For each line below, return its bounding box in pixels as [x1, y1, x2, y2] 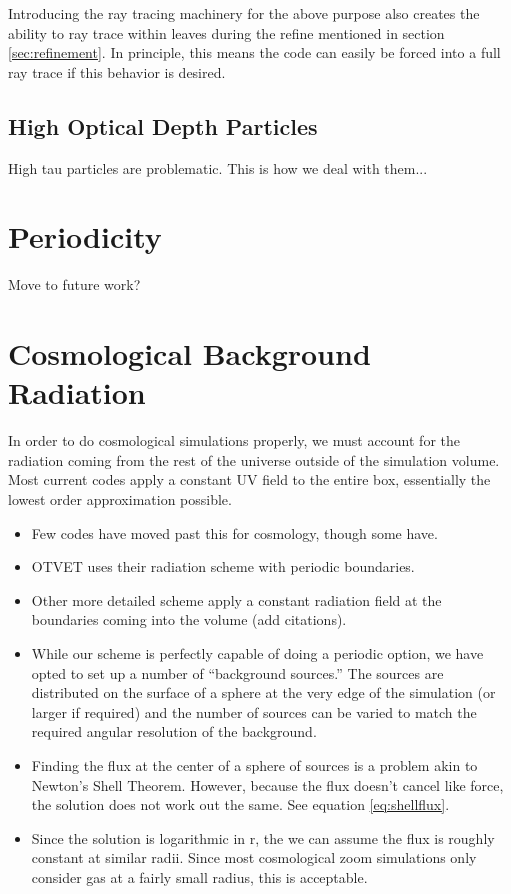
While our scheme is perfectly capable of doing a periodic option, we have [31, 642, 484, 663]
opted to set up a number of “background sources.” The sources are [31, 662, 444, 683]
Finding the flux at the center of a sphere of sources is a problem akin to [31, 754, 478, 775]
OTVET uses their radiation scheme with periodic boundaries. [31, 556, 415, 577]
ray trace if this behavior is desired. [8, 61, 226, 82]
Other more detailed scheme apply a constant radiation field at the [31, 589, 442, 610]
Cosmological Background [8, 333, 371, 374]
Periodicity [8, 216, 162, 257]
